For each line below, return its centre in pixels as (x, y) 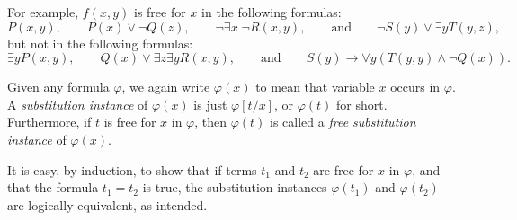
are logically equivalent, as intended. (107, 204)
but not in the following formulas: (100, 43)
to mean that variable (315, 87)
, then (211, 122)
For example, (43, 12)
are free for (343, 169)
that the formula (53, 187)
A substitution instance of (78, 104)
